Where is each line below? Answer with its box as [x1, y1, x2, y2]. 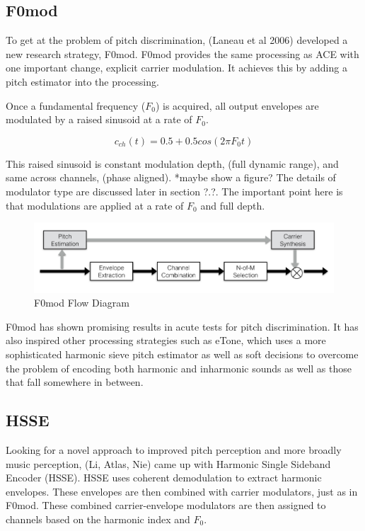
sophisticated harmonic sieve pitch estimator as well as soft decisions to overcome [6, 346, 359, 361]
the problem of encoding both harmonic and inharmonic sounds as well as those [6, 360, 352, 375]
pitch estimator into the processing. [6, 74, 159, 88]
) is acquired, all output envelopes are [155, 98, 319, 113]
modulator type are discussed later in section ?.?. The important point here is [6, 183, 343, 198]
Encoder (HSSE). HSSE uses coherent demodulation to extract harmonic [6, 470, 322, 485]
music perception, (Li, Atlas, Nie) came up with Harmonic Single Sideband [6, 456, 331, 471]
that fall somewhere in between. [6, 375, 144, 389]
